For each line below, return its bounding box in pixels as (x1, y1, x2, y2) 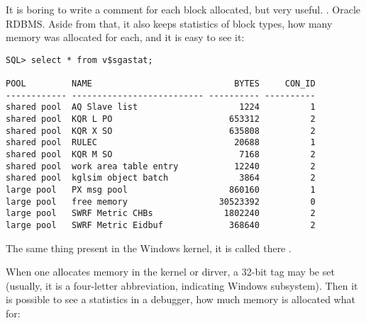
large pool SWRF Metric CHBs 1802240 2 (6, 208, 316, 219)
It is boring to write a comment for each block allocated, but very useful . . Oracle (6, 2, 361, 16)
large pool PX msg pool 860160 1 (6, 185, 316, 195)
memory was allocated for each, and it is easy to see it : (6, 30, 245, 45)
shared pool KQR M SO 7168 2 (6, 149, 316, 160)
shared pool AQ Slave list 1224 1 (6, 102, 316, 113)
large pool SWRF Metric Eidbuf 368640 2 (6, 220, 316, 230)
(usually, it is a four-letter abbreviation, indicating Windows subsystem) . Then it (6, 278, 358, 293)
